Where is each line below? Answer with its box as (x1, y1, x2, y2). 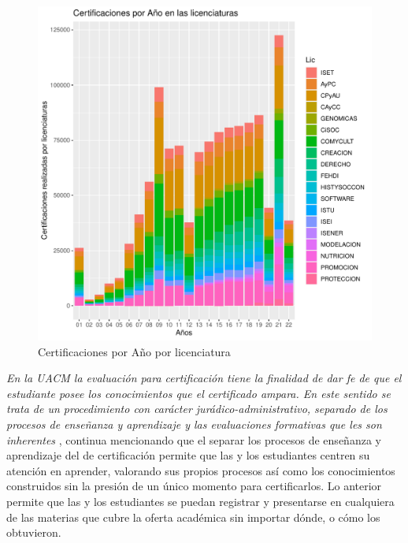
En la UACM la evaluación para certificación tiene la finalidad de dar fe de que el (6, 370, 402, 386)
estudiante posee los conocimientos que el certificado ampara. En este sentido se (6, 385, 391, 401)
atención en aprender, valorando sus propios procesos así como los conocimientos (6, 462, 395, 478)
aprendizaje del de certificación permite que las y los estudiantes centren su (6, 447, 370, 463)
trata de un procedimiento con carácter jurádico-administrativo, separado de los (6, 400, 388, 417)
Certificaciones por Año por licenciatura (38, 343, 231, 359)
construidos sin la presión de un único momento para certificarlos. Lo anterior (6, 478, 382, 494)
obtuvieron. (6, 524, 61, 541)
